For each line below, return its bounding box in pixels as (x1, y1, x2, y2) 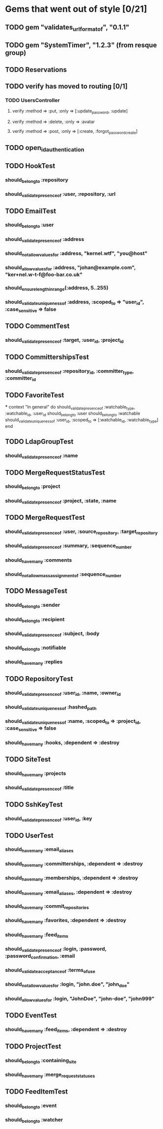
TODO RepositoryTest (5, 675, 73, 683)
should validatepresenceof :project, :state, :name (5, 497, 117, 505)
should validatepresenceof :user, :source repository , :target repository (5, 528, 158, 536)
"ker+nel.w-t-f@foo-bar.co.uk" (5, 271, 82, 278)
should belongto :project (5, 483, 60, 491)
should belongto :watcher (5, 1116, 63, 1124)
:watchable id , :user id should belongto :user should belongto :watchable (5, 410, 140, 417)
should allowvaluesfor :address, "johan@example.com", (5, 264, 136, 272)
